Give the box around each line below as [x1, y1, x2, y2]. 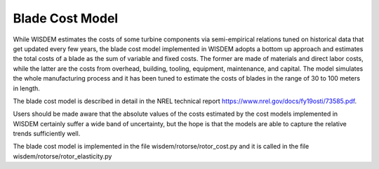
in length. [13, 84, 40, 93]
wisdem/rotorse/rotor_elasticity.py [13, 151, 112, 161]
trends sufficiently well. [13, 130, 81, 138]
